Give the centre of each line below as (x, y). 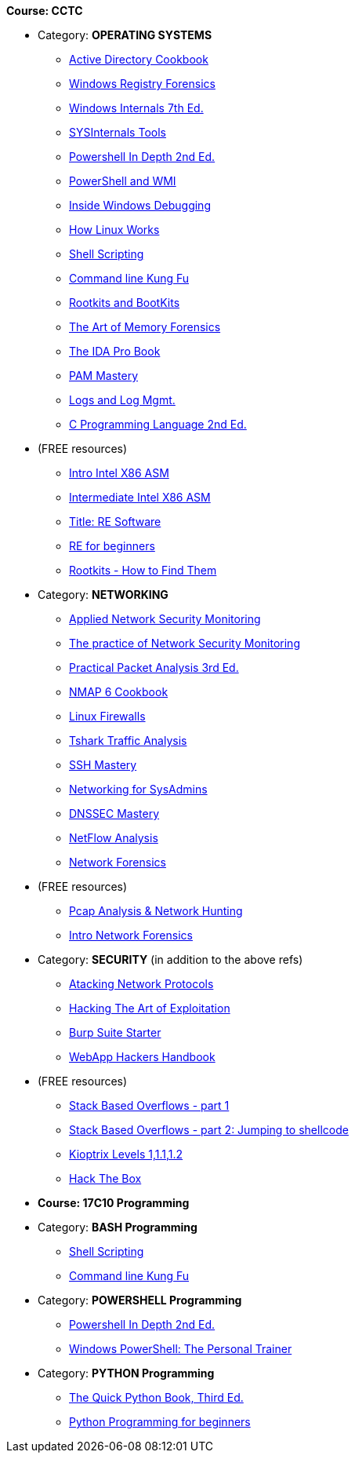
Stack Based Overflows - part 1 (149, 1105)
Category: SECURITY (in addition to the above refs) (170, 959)
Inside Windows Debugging (140, 205)
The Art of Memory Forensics (145, 327)
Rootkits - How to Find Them (143, 570)
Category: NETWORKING (103, 595)
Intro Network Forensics (131, 935)
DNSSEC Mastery (114, 813)
